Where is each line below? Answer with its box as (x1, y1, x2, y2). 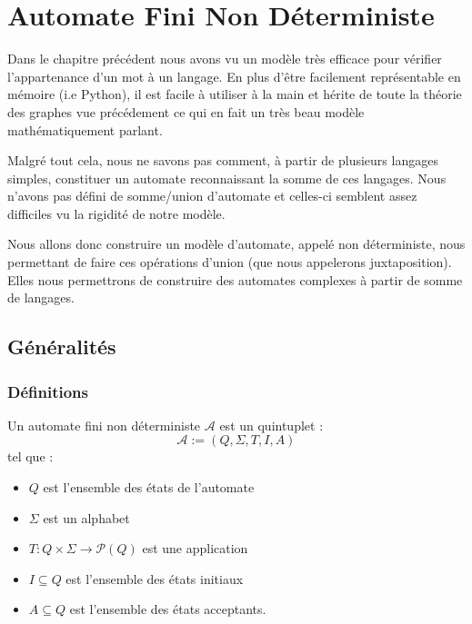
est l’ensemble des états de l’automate (43, 478, 255, 497)
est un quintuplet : (219, 415, 324, 434)
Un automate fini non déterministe (7, 415, 201, 434)
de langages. (7, 288, 75, 307)
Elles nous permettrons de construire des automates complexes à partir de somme (7, 270, 463, 289)
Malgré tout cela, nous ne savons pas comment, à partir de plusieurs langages (7, 151, 438, 170)
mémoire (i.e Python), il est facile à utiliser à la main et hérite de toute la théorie (7, 84, 462, 104)
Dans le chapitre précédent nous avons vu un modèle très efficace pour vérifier (7, 49, 442, 68)
